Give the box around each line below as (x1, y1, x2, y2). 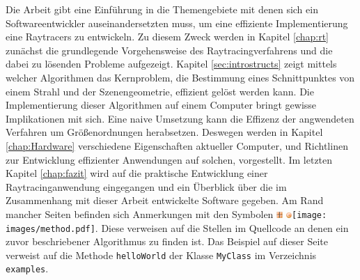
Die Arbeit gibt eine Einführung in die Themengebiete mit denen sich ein (6, 2, 318, 16)
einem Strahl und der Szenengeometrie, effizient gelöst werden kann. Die (6, 84, 314, 98)
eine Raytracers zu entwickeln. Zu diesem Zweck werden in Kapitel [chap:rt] (6, 29, 329, 44)
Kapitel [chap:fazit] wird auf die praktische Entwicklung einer (6, 166, 268, 180)
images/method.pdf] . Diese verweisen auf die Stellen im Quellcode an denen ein (6, 220, 349, 235)
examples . (6, 261, 49, 276)
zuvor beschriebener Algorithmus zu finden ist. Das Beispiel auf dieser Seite (6, 234, 329, 249)
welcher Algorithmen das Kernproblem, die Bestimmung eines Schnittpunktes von (6, 70, 355, 84)
